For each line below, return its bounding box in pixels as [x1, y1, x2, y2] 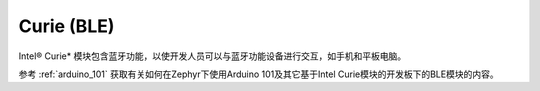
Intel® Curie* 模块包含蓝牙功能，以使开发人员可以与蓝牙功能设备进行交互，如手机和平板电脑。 [18, 50, 407, 62]
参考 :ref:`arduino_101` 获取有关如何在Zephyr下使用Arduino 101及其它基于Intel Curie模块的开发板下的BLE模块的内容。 [18, 68, 499, 80]
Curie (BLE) [18, 15, 115, 37]
